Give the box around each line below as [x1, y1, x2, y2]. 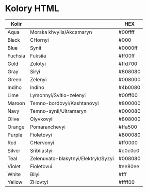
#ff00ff [118, 52, 135, 59]
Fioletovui [30, 163, 52, 170]
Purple [7, 131, 23, 138]
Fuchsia [7, 52, 26, 59]
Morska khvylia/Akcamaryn [30, 29, 92, 35]
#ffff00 [118, 178, 135, 185]
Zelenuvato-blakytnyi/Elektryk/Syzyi [30, 155, 114, 162]
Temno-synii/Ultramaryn [30, 107, 87, 114]
